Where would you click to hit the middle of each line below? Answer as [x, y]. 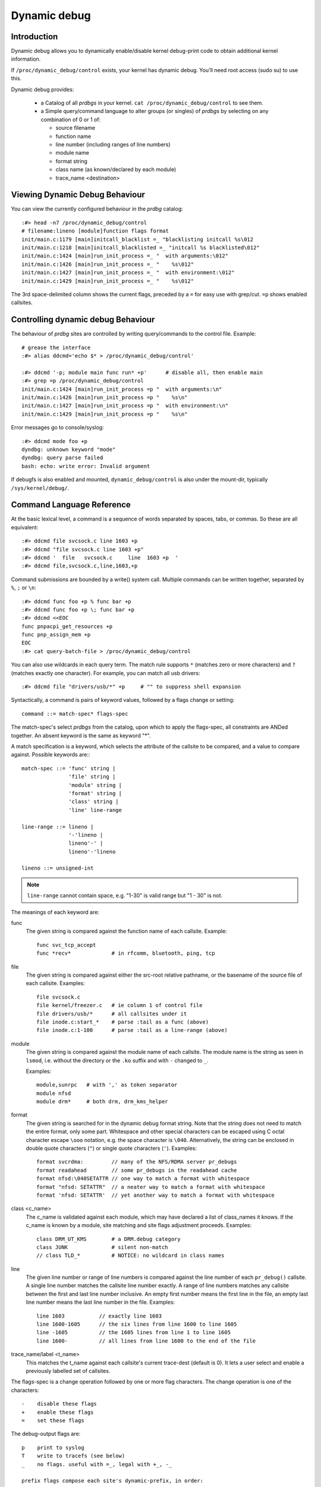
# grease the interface [56, 347]
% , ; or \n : [24, 588]
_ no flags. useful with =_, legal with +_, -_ [97, 1464]
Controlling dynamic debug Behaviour [83, 320]
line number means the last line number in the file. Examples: [100, 1302]
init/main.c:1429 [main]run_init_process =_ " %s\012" [108, 281]
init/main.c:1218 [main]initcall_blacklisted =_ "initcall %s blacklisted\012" [141, 248]
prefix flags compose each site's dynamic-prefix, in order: [112, 1481]
